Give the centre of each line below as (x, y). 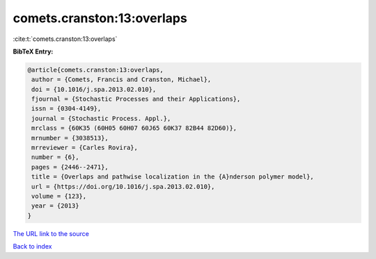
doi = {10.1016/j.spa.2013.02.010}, (94, 89)
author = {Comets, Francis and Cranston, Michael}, (122, 80)
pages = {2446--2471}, (70, 167)
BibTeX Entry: (33, 51)
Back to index (32, 247)
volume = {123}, (59, 196)
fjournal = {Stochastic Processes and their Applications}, (136, 99)
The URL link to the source (51, 233)
